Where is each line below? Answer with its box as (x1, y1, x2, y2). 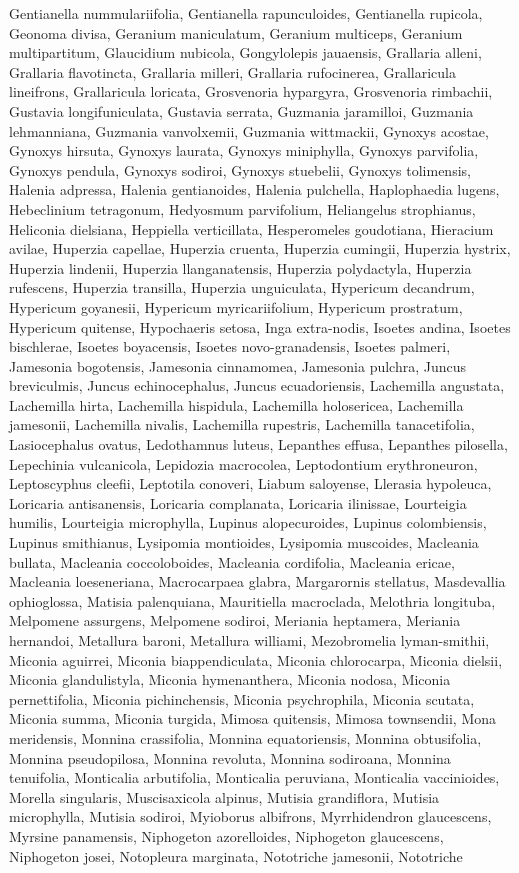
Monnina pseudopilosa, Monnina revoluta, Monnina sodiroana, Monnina (9, 747, 451, 768)
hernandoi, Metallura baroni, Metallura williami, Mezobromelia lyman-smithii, (9, 630, 490, 650)
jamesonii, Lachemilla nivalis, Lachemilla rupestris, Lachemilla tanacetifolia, (9, 414, 475, 435)
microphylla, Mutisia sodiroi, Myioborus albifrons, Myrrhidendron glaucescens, (9, 806, 492, 827)
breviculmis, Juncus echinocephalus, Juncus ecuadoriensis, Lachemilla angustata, (9, 375, 505, 396)
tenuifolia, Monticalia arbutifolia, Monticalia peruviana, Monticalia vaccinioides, (9, 767, 500, 788)
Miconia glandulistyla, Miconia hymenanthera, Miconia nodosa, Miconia (9, 669, 451, 690)
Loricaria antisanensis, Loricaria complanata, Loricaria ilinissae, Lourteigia (9, 492, 467, 513)
